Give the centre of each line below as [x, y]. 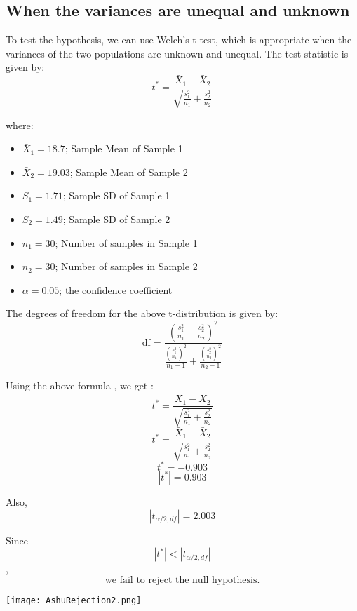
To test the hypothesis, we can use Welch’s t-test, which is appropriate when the [179, 40]
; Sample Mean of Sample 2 [129, 172]
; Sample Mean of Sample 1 [124, 148]
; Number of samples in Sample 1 [126, 242]
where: [20, 125]
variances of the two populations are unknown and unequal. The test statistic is [177, 53]
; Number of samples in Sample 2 [126, 266]
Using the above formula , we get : [80, 385]
